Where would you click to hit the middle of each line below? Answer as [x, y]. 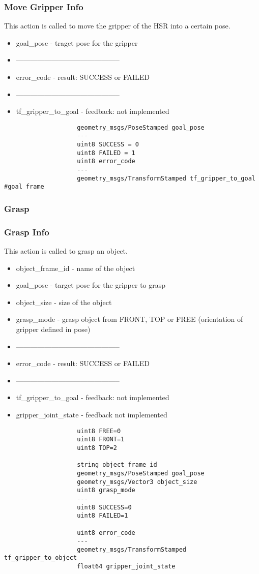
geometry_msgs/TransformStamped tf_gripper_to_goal [166, 178]
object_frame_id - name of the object [76, 268]
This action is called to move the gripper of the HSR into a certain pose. [117, 26]
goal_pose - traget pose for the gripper [77, 42]
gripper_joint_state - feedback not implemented [92, 415]
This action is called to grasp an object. [66, 251]
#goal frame [24, 187]
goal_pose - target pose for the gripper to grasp [91, 285]
